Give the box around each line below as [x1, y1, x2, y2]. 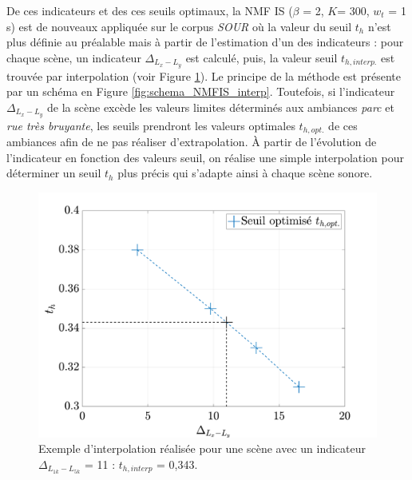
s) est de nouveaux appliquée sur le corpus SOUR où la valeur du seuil [6, 18, 352, 34]
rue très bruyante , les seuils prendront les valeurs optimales [6, 117, 295, 133]
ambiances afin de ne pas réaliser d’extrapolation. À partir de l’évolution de [6, 133, 377, 150]
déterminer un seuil [6, 165, 101, 181]
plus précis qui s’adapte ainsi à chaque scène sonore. [117, 165, 373, 181]
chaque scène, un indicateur [6, 49, 141, 65]
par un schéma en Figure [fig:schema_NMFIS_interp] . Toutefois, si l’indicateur [6, 83, 395, 100]
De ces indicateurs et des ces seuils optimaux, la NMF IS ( [6, 2, 293, 18]
